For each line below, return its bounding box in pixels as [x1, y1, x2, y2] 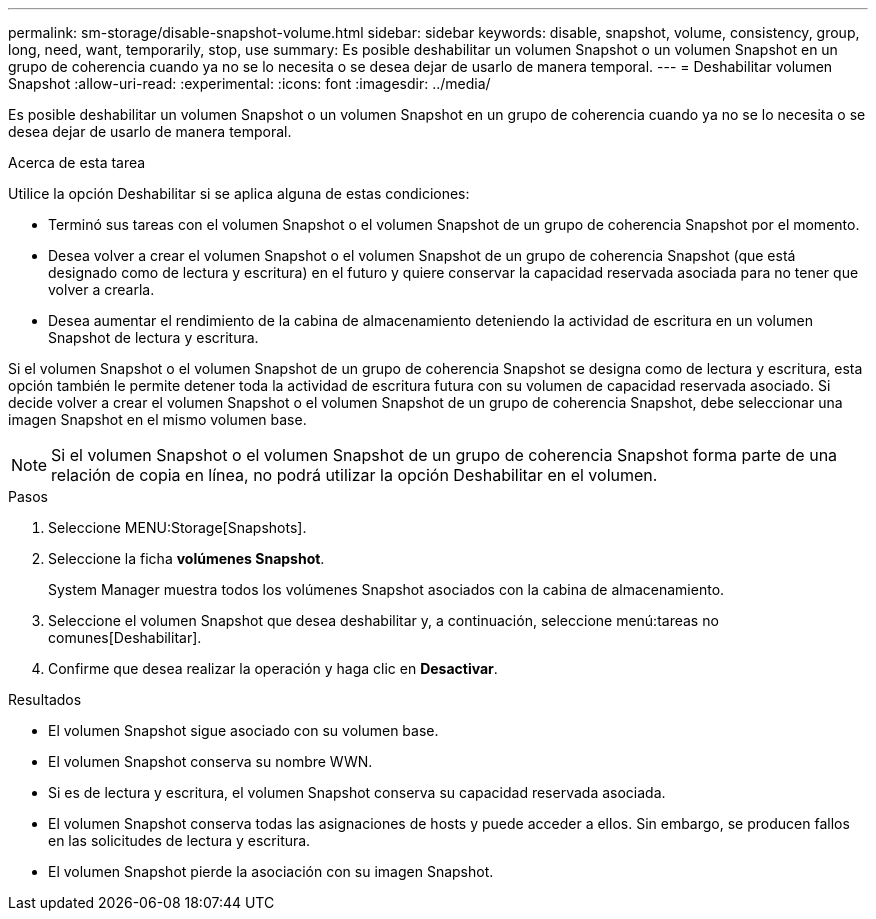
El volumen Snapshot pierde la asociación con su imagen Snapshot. [48, 863, 494, 880]
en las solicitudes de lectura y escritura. [48, 832, 311, 849]
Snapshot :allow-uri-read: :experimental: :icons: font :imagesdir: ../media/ [8, 75, 491, 92]
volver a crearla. [48, 281, 155, 298]
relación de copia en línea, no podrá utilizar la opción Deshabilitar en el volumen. [51, 465, 658, 485]
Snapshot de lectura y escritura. [48, 329, 259, 346]
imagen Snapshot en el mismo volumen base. [8, 411, 307, 428]
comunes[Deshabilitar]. [48, 629, 202, 646]
